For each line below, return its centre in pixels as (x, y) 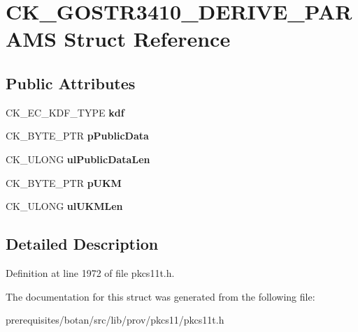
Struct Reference (147, 39)
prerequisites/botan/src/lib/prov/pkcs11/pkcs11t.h (115, 320)
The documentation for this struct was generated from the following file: (160, 296)
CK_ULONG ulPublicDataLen (78, 159)
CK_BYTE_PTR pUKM (64, 182)
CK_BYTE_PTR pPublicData (77, 136)
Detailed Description (82, 244)
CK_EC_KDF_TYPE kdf (65, 112)
